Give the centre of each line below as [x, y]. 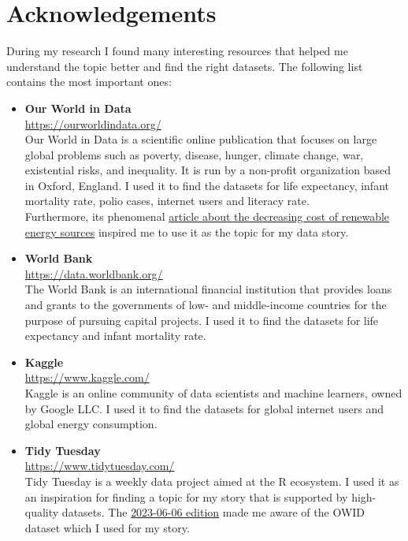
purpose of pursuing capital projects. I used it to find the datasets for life [202, 320]
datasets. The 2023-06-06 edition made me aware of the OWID [213, 512]
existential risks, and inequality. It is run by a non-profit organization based [208, 170]
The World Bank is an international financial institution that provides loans [208, 289]
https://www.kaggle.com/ [87, 377]
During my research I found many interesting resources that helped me [177, 51]
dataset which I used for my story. [107, 527]
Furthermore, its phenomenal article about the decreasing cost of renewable [207, 216]
